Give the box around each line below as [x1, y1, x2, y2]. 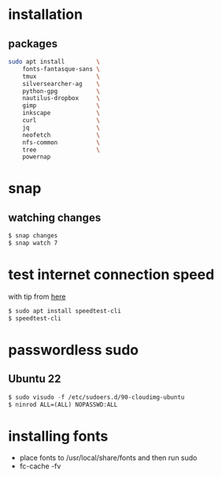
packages [8, 37, 57, 50]
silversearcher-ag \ [22, 80, 101, 88]
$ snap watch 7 [8, 239, 58, 248]
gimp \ [22, 102, 101, 110]
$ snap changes [8, 232, 58, 240]
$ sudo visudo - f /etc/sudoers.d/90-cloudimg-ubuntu [8, 393, 185, 401]
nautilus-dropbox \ [22, 95, 101, 102]
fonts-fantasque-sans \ [22, 65, 101, 73]
